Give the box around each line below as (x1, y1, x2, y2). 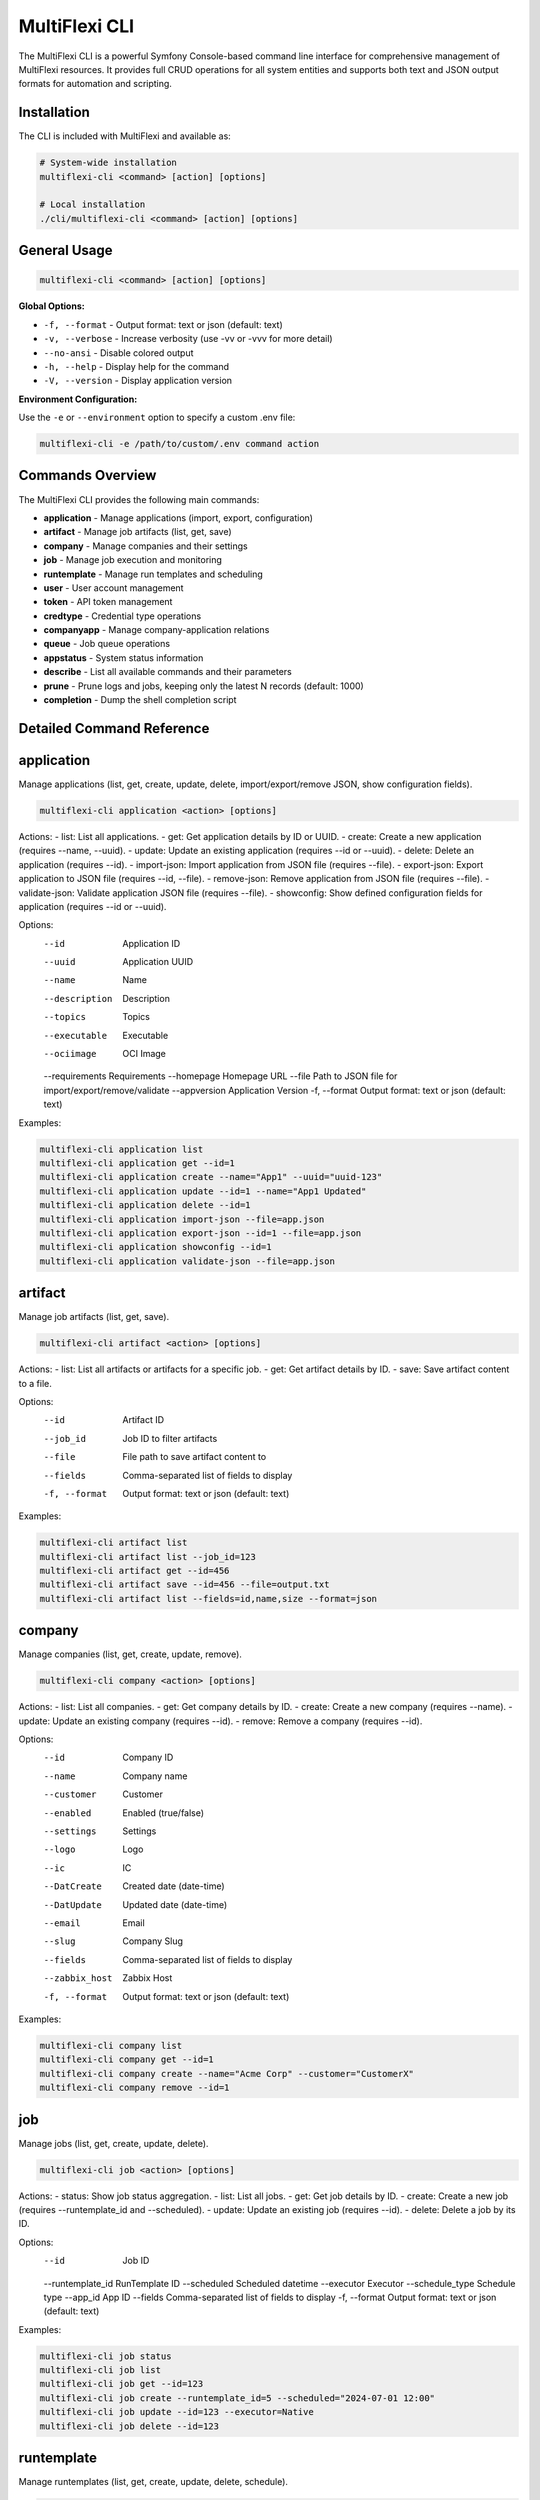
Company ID (122, 1751, 174, 1764)
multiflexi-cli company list (39, 2040, 183, 2051)
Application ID (122, 937, 181, 949)
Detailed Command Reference (18, 720, 210, 737)
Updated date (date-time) (122, 1898, 228, 1910)
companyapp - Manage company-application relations (43, 624, 270, 636)
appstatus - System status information (43, 651, 204, 664)
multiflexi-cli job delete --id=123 (39, 2420, 220, 2432)
